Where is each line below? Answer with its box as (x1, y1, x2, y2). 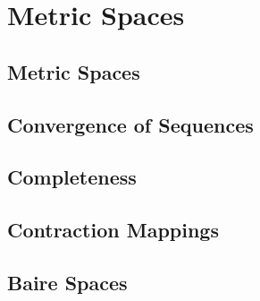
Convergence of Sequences (7, 110, 254, 138)
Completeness (7, 163, 137, 191)
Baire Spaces (7, 268, 128, 296)
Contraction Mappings (7, 216, 219, 244)
